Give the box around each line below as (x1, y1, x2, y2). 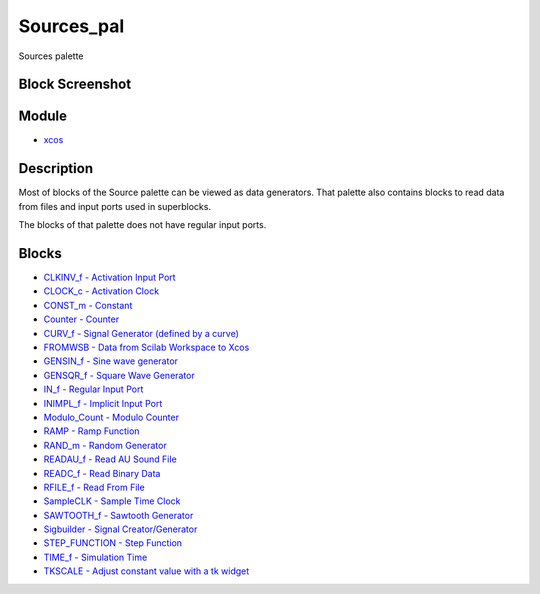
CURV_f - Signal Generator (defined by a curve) (43, 327, 240, 339)
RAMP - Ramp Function (43, 425, 140, 437)
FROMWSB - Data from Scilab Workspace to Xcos (43, 341, 250, 354)
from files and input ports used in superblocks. (18, 200, 212, 212)
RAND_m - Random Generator (43, 439, 167, 451)
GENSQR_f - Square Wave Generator (43, 369, 195, 381)
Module (18, 108, 67, 125)
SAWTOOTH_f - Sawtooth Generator (43, 509, 194, 521)
